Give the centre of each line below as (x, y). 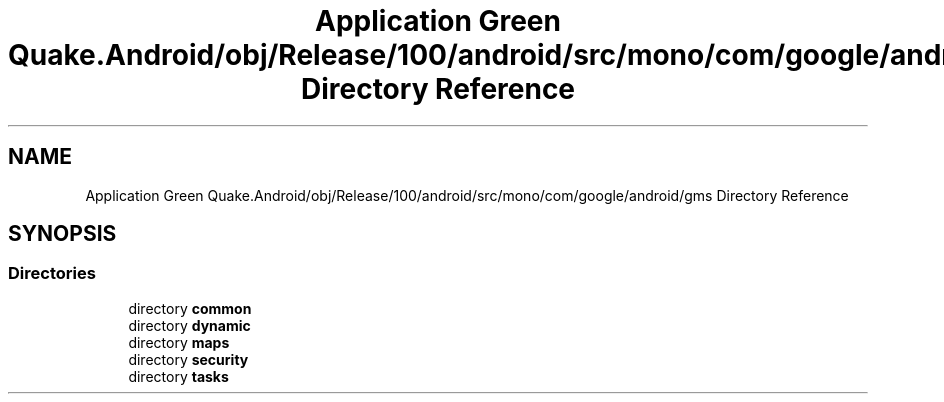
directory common (190, 308)
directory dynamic (189, 325)
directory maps (179, 342)
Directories (52, 273)
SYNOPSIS (62, 234)
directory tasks (178, 376)
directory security (188, 359)
